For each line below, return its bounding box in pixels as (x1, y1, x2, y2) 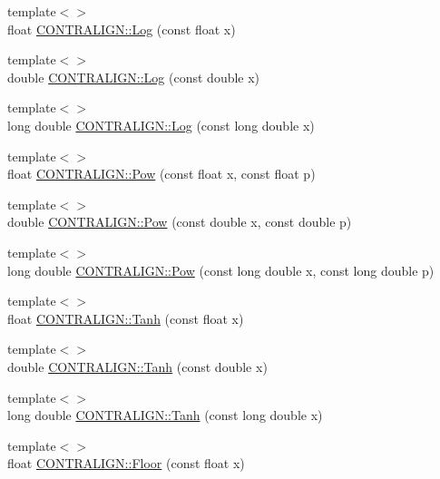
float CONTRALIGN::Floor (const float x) (7, 454, 245, 473)
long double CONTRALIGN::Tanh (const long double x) (7, 406, 323, 425)
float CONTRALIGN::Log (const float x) (7, 19, 236, 38)
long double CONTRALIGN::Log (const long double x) (7, 115, 315, 134)
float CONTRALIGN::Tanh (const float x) (7, 308, 244, 327)
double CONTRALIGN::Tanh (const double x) (7, 357, 268, 376)
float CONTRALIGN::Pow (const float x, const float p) (7, 164, 316, 183)
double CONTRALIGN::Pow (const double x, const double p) (7, 212, 352, 231)
